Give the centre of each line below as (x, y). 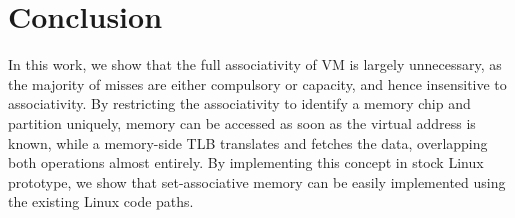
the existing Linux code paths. (101, 201)
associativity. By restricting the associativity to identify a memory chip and (239, 103)
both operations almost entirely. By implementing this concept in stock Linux (246, 162)
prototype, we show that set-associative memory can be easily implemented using (257, 181)
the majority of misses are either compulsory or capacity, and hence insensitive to (257, 83)
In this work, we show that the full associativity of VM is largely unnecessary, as (255, 64)
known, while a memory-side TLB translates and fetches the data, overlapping (248, 142)
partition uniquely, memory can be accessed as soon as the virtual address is (242, 122)
